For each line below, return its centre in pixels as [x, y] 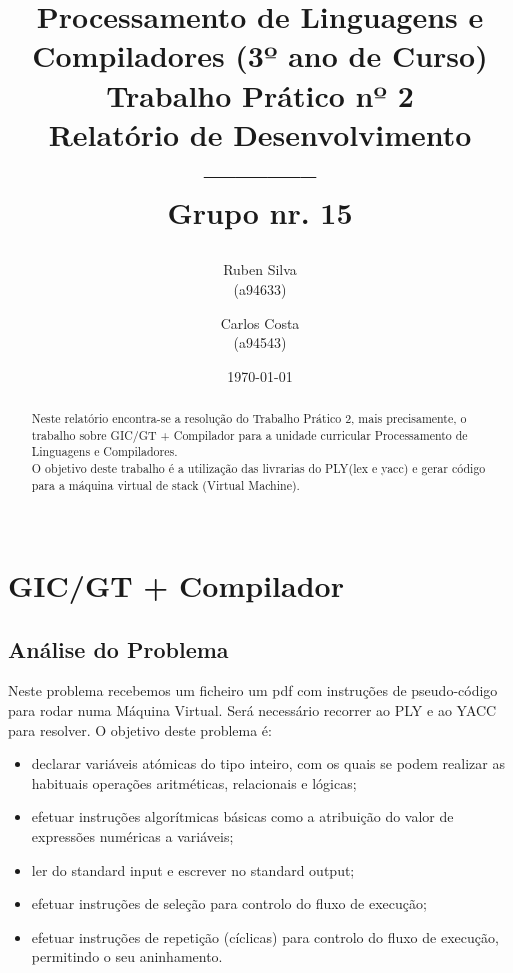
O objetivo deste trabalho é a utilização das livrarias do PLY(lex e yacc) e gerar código [258, 468]
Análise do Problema [118, 648]
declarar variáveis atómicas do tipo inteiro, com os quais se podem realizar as [268, 763]
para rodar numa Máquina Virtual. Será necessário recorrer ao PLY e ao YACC [252, 710]
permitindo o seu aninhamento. [127, 956]
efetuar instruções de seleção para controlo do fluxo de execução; [229, 903]
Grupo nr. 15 [260, 212]
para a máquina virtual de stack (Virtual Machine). [165, 484]
